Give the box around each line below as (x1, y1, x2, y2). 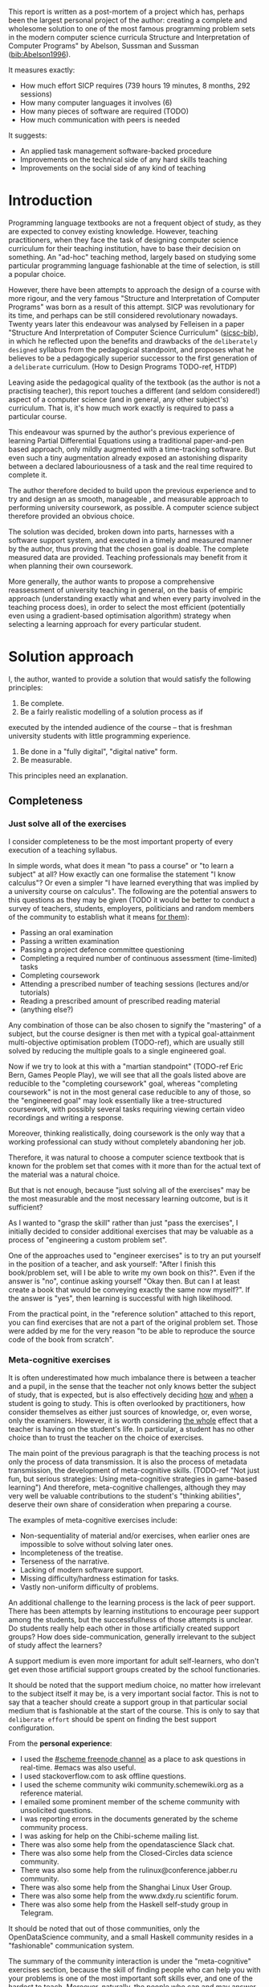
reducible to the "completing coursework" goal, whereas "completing (8, 1078, 238, 1088)
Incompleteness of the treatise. (19, 1548, 124, 1557)
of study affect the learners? (8, 1640, 103, 1650)
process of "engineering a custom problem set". (8, 1235, 167, 1244)
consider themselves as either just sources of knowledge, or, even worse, (8, 1407, 252, 1416)
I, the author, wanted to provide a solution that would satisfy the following (8, 674, 251, 683)
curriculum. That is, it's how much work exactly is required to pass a (8, 402, 234, 413)
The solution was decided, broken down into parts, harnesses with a (8, 526, 234, 536)
